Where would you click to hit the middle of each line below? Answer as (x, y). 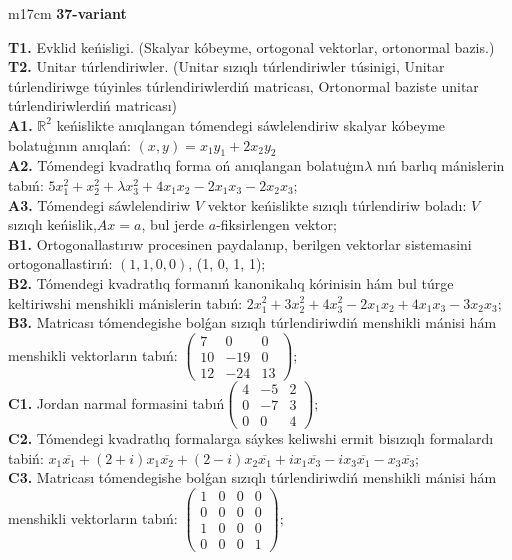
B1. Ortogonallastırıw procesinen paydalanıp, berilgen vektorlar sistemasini (240, 243)
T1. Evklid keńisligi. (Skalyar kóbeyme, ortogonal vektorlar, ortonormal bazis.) (251, 46)
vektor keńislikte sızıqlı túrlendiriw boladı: (337, 204)
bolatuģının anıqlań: (69, 144)
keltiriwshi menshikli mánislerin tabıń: (125, 302)
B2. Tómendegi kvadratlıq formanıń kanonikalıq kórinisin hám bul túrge (231, 282)
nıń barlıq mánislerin (440, 165)
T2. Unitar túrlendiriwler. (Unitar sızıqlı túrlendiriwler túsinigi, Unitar (226, 66)
